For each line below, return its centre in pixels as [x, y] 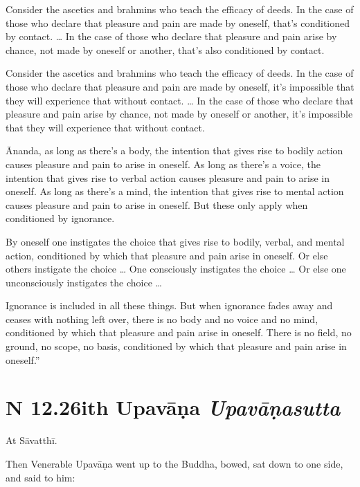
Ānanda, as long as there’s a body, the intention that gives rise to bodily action [174, 150]
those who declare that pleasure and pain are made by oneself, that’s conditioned [178, 22]
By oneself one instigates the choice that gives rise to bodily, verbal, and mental [175, 241]
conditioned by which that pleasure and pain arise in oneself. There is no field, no [179, 332]
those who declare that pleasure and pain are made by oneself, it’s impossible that [180, 86]
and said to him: [40, 477]
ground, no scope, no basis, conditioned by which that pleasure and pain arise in [176, 346]
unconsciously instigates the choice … [84, 282]
